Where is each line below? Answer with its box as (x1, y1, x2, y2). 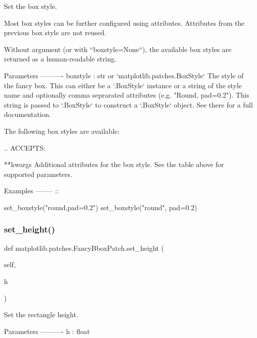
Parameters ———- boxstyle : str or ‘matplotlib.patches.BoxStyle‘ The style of (4, 70, 244, 80)
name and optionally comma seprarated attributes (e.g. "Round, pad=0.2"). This (4, 90, 250, 100)
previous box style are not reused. (4, 27, 106, 38)
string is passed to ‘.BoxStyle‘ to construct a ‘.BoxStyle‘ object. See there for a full (4, 99, 253, 110)
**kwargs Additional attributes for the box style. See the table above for (4, 159, 224, 169)
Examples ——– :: (4, 185, 59, 196)
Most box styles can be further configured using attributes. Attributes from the (4, 17, 245, 28)
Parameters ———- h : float (4, 326, 90, 336)
